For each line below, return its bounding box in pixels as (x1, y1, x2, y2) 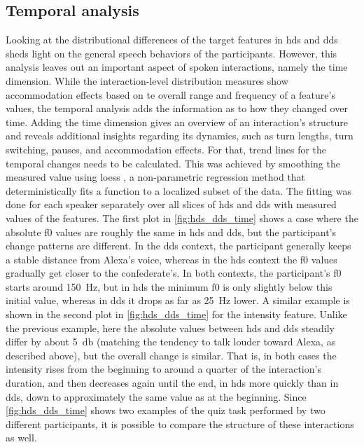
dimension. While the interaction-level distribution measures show (6, 73, 288, 88)
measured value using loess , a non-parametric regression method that (6, 170, 306, 184)
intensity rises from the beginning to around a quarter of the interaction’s (6, 362, 321, 376)
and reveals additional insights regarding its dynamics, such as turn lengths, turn (6, 128, 353, 143)
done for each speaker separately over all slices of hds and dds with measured (6, 197, 337, 212)
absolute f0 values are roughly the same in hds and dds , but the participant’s (6, 224, 337, 239)
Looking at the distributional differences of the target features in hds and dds (6, 32, 338, 47)
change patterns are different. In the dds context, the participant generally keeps (6, 238, 351, 253)
